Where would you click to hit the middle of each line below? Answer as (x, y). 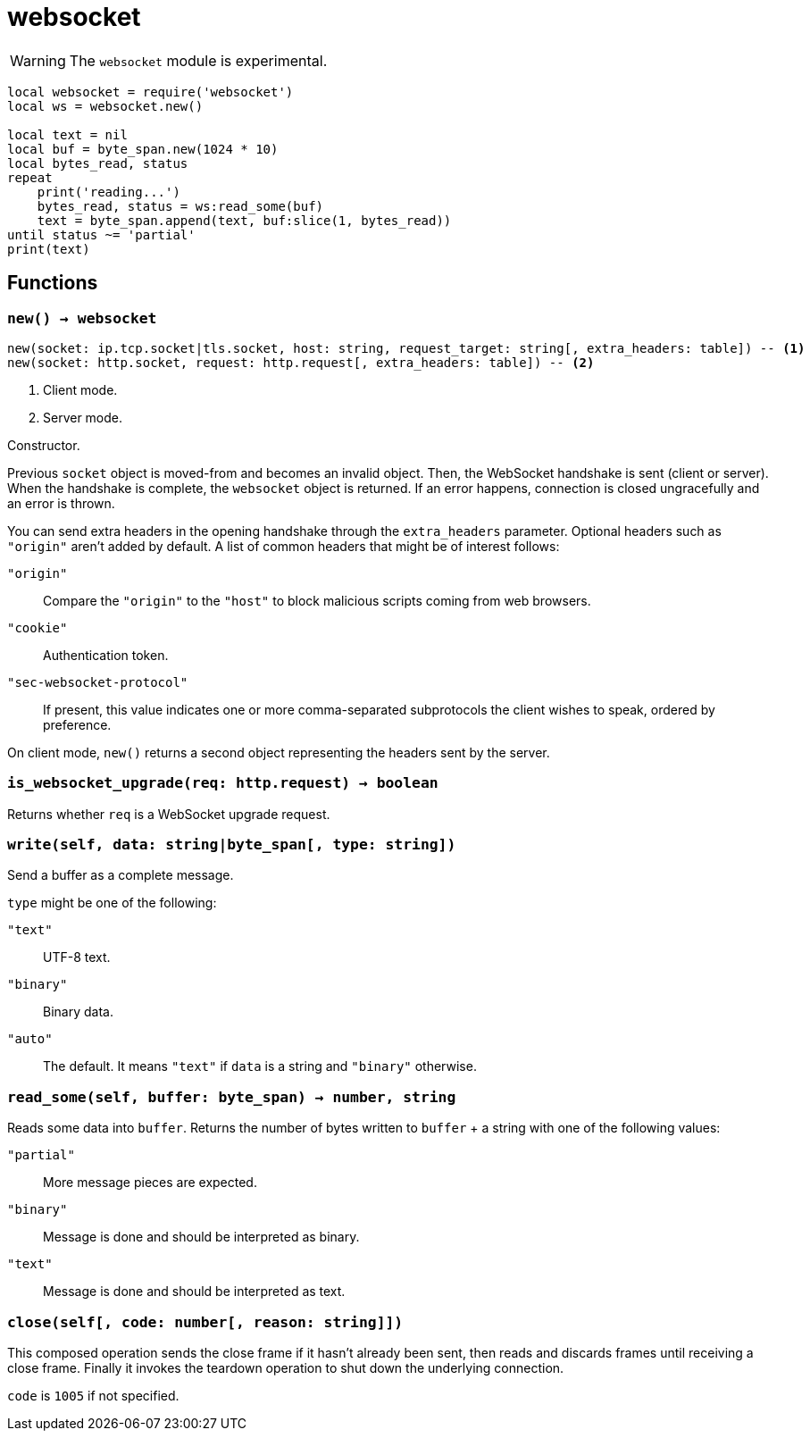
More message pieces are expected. (150, 1183)
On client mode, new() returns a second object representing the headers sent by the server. (279, 752)
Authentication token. (106, 655)
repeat (30, 177)
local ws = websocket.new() (105, 106)
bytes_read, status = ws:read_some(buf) (180, 206)
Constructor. (44, 445)
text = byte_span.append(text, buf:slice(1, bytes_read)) (244, 220)
